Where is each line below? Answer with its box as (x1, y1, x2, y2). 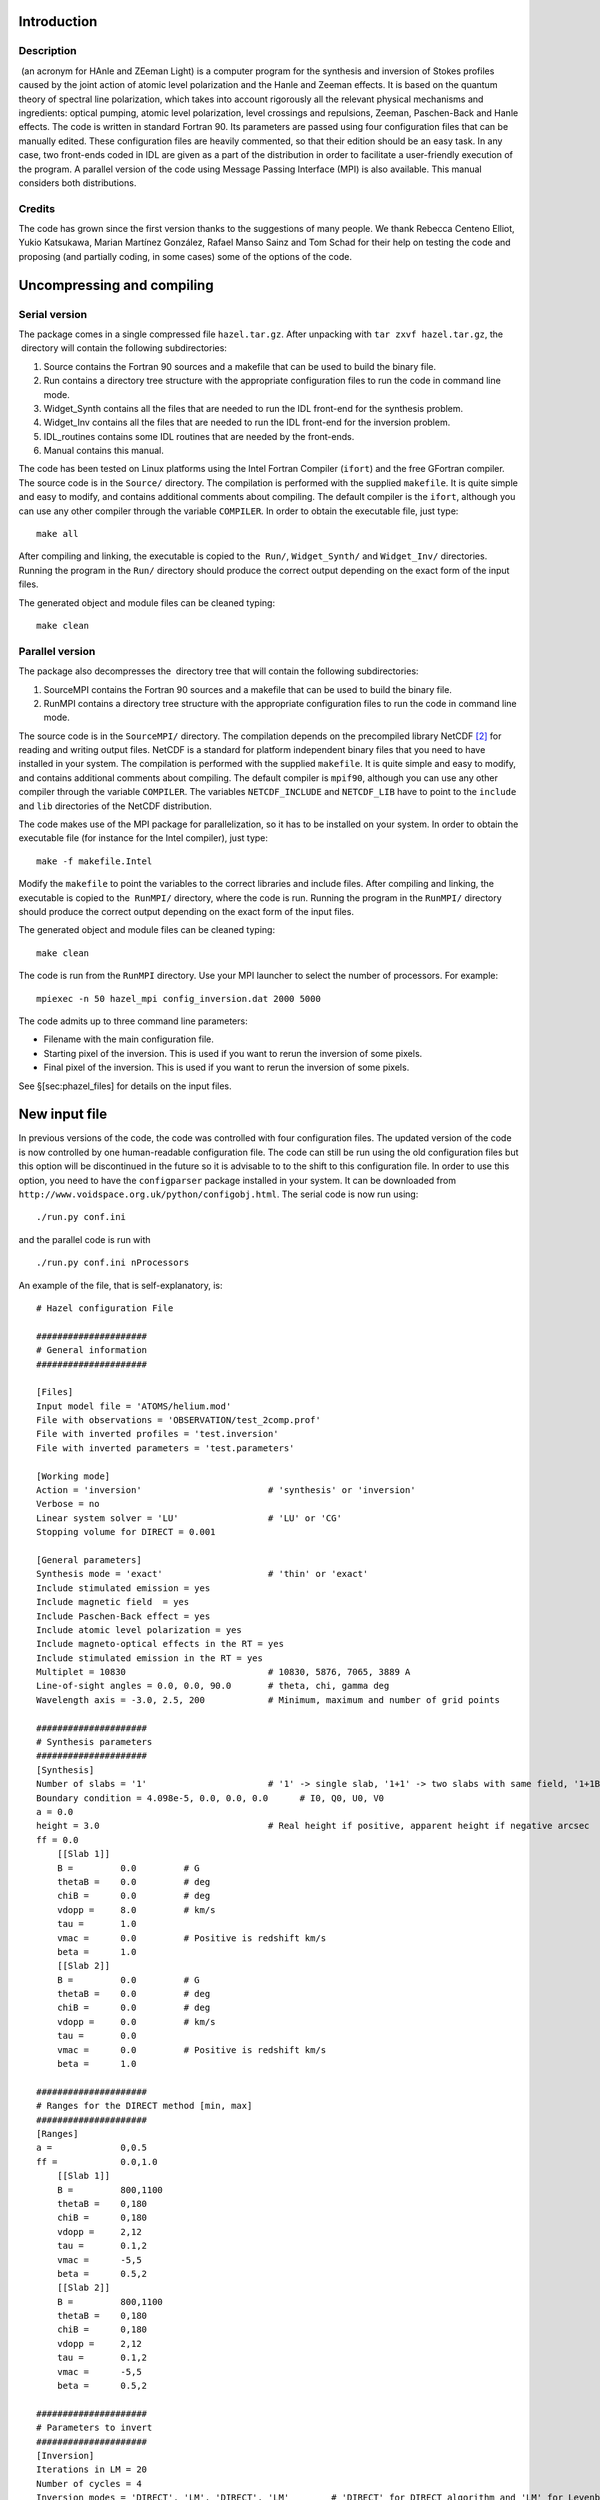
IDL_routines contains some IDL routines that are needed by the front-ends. (43, 430, 355, 442)
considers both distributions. (18, 176, 137, 189)
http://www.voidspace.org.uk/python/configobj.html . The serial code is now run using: (18, 1188, 419, 1200)
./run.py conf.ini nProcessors (36, 1257, 190, 1269)
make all (36, 528, 79, 540)
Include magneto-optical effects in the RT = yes (36, 1638, 285, 1650)
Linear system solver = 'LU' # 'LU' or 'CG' (36, 1512, 342, 1524)
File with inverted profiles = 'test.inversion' (36, 1428, 279, 1440)
